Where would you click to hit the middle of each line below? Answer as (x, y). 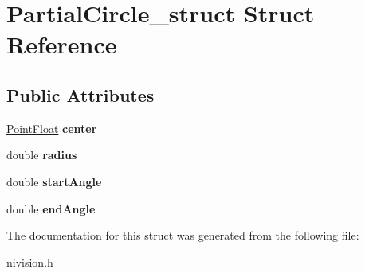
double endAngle (51, 208)
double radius (42, 155)
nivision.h (30, 261)
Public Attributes (80, 94)
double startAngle (54, 181)
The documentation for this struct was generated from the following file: (183, 235)
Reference (62, 44)
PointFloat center (52, 128)
